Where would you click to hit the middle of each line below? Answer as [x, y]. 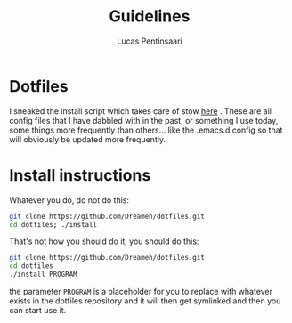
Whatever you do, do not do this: [69, 200]
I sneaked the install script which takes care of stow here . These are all [140, 111]
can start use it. [38, 310]
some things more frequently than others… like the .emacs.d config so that [146, 130]
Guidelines [150, 16]
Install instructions [80, 175]
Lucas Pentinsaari [150, 41]
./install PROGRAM [43, 275]
